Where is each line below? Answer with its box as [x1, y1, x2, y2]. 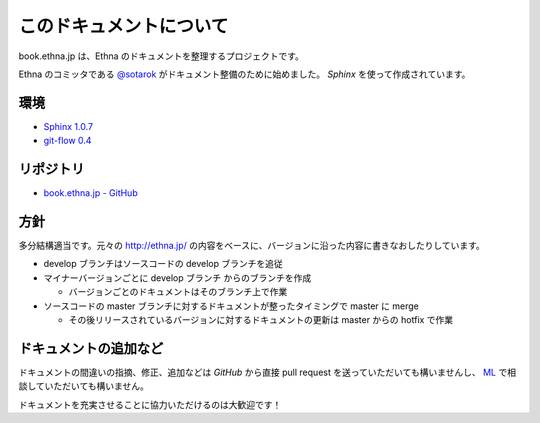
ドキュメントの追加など [18, 340, 164, 357]
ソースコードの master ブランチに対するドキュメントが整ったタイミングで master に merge [43, 300, 419, 312]
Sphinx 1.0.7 [43, 120, 94, 132]
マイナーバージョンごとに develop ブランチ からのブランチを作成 [43, 271, 312, 284]
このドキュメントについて [18, 15, 229, 37]
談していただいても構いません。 [18, 380, 150, 392]
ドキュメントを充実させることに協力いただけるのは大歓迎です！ [18, 398, 282, 410]
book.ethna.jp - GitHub [43, 187, 139, 199]
